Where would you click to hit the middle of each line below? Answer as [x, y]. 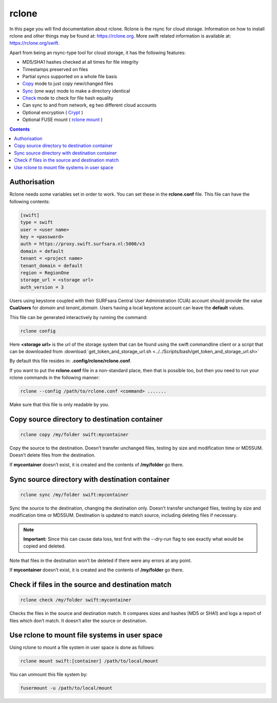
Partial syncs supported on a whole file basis [70, 76]
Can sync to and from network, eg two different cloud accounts [89, 105]
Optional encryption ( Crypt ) [53, 112]
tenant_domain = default [52, 266]
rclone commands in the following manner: [55, 378]
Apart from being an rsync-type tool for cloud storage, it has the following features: [97, 52]
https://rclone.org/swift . [35, 43]
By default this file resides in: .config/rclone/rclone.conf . [71, 361]
